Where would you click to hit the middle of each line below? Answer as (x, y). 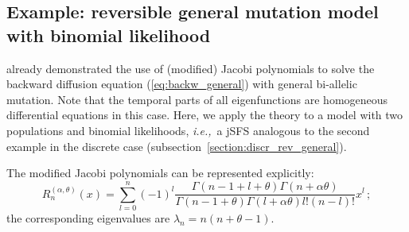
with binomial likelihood (109, 35)
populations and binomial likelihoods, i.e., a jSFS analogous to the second (188, 130)
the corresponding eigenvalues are (88, 217)
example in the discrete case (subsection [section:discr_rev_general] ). (177, 146)
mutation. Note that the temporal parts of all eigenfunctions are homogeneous (197, 99)
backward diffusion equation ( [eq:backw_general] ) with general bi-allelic (182, 84)
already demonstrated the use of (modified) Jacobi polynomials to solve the (191, 68)
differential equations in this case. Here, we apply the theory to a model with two (205, 115)
